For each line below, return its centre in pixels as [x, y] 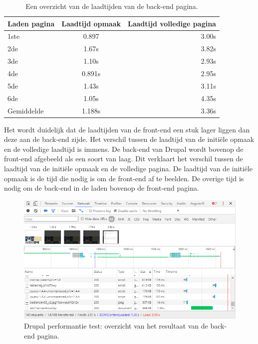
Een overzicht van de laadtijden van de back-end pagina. [112, 6]
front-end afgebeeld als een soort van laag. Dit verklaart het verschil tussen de [124, 159]
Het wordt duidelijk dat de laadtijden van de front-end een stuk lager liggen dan [127, 129]
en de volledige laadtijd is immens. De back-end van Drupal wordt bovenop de [124, 149]
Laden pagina [31, 23]
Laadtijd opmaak [91, 23]
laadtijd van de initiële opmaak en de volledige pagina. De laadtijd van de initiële [129, 168]
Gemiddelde [26, 110]
